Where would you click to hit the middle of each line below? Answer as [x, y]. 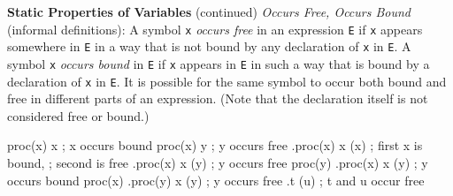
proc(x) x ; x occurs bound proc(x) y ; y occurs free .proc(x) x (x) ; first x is [215, 145]
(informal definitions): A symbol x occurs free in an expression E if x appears [215, 29]
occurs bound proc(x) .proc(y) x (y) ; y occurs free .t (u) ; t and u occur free [216, 180]
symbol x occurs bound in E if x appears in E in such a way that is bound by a [219, 63]
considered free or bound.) [78, 115]
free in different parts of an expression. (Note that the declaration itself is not [218, 98]
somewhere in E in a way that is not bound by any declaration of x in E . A [209, 46]
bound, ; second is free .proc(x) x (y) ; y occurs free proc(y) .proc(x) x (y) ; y [218, 162]
